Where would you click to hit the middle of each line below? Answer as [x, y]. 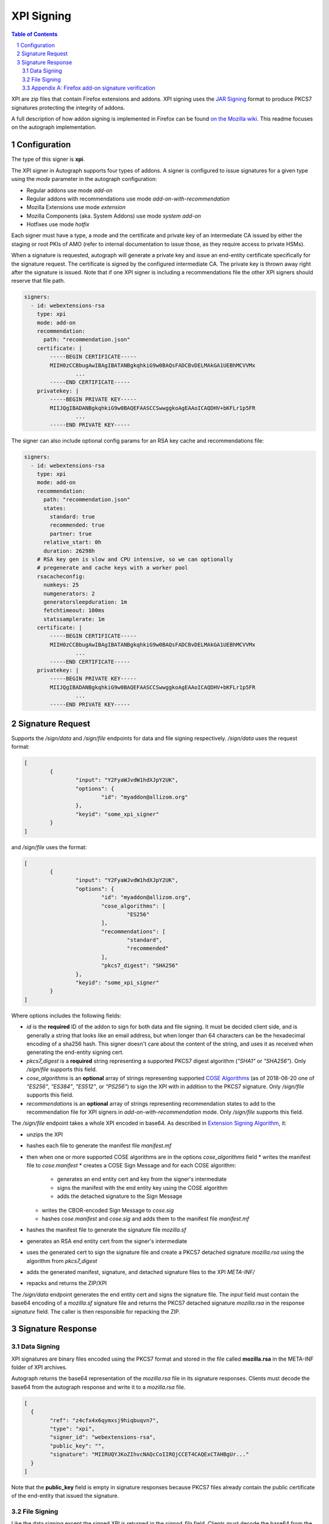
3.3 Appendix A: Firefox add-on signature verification [89, 88]
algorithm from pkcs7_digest [62, 1261]
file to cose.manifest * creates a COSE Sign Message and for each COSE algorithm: [131, 1166]
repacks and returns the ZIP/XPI [67, 1283]
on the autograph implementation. [54, 127]
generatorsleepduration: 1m [85, 602]
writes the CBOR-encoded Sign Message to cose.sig [108, 1210]
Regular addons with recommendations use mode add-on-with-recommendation [128, 199]
